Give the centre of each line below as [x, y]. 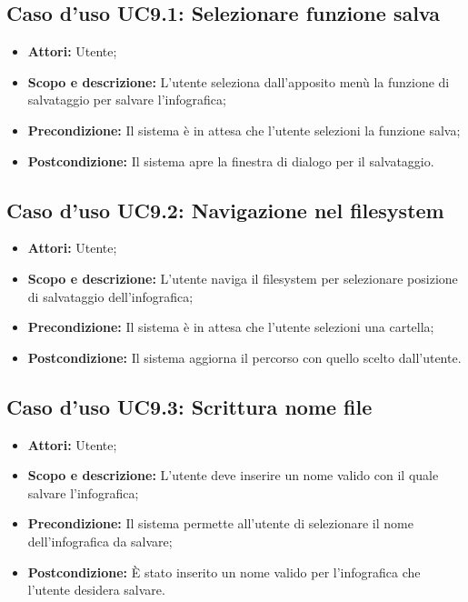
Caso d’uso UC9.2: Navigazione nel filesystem [225, 210]
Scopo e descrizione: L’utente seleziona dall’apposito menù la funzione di [239, 81]
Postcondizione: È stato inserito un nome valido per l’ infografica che [224, 572]
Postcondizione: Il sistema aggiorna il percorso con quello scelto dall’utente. [244, 357]
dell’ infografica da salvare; [100, 541]
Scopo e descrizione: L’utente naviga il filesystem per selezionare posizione [243, 278]
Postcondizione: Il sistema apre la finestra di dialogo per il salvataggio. [231, 161]
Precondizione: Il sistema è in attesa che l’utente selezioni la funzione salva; [244, 130]
